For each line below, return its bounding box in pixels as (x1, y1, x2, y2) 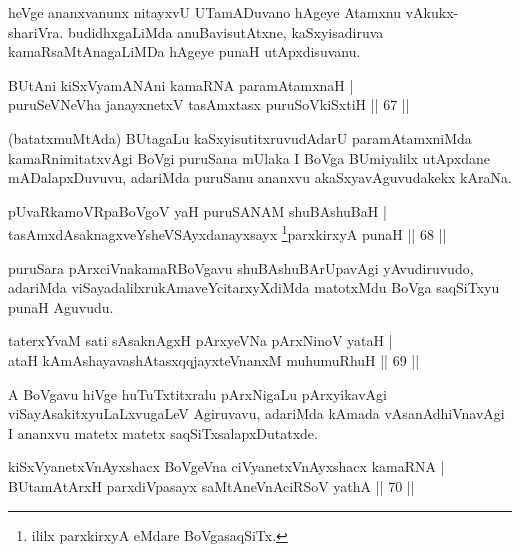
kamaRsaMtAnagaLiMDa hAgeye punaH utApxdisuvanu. (8, 41, 361, 62)
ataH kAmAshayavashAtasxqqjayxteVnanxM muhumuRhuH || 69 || (8, 349, 420, 370)
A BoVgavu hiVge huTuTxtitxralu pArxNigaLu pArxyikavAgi (8, 383, 387, 404)
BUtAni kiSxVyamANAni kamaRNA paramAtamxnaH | (8, 74, 354, 95)
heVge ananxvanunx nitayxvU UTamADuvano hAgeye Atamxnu (8, 2, 402, 22)
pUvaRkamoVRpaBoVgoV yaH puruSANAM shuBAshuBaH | (8, 200, 387, 221)
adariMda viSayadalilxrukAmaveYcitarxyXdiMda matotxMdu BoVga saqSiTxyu (8, 277, 500, 298)
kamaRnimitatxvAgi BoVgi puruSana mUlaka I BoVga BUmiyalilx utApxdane (8, 147, 490, 168)
